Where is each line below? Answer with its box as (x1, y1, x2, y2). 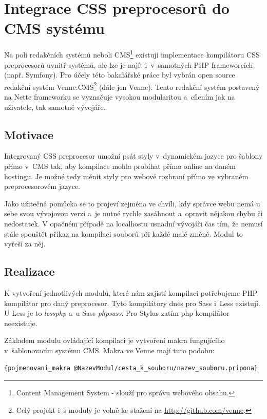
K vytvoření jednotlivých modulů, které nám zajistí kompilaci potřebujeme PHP (4, 287, 258, 298)
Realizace (4, 263, 55, 279)
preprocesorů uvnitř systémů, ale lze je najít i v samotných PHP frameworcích (4, 59, 253, 70)
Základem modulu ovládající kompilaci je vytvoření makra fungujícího (4, 335, 225, 346)
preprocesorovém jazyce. (4, 181, 80, 192)
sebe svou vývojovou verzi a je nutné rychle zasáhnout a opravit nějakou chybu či (4, 208, 263, 219)
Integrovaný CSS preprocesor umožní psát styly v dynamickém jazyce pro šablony (4, 150, 263, 161)
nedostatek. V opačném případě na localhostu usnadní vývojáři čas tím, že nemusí (4, 218, 263, 228)
